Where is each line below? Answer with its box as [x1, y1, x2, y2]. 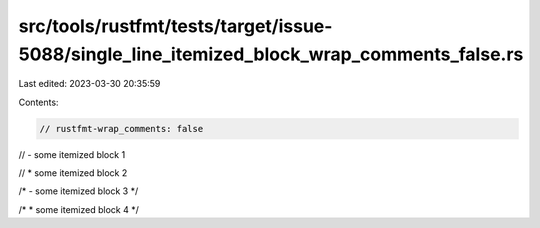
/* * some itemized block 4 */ [18, 203, 139, 215]
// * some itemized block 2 [18, 167, 128, 179]
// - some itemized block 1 [18, 148, 126, 160]
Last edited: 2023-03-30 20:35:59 [18, 78, 161, 90]
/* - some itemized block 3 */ [18, 185, 139, 197]
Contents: [18, 96, 59, 108]
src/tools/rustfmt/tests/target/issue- [18, 15, 333, 37]
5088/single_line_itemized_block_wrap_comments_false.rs [18, 43, 524, 65]
